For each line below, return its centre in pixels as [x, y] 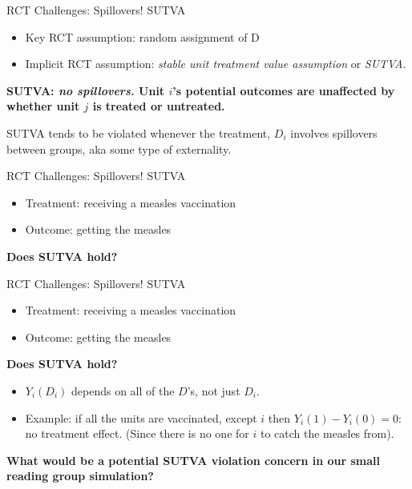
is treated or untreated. [159, 106]
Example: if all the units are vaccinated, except [141, 417]
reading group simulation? [80, 476]
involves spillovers [334, 132]
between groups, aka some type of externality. [119, 148]
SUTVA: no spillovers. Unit [86, 90]
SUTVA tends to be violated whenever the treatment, [139, 132]
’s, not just [214, 390]
